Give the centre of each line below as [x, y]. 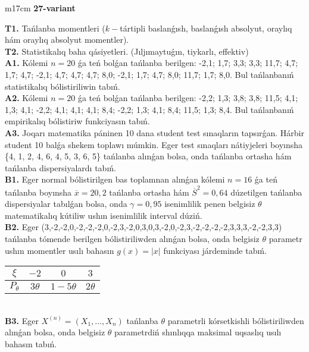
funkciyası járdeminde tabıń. [215, 250]
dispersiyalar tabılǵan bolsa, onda [66, 204]
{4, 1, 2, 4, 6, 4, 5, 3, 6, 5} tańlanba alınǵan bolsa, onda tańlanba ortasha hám [148, 156]
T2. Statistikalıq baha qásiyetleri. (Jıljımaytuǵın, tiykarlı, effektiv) [127, 51]
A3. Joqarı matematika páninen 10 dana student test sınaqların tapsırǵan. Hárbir [154, 132]
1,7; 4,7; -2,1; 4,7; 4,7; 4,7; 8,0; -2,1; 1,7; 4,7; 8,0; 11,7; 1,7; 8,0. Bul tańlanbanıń [149, 74]
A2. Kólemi [26, 98]
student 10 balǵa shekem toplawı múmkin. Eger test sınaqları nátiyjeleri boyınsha [154, 144]
